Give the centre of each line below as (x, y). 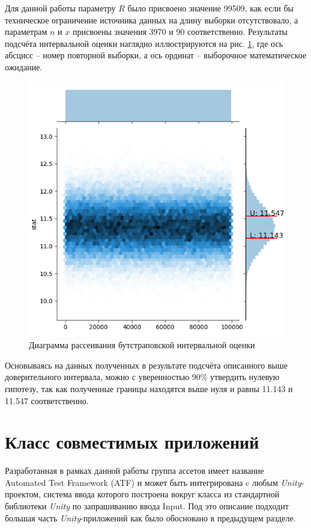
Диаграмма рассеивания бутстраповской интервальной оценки (142, 345)
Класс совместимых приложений (132, 442)
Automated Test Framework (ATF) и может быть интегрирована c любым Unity (153, 482)
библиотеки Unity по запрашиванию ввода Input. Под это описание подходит (147, 506)
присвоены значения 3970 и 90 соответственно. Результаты (180, 32)
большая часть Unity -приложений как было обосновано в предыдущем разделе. (150, 517)
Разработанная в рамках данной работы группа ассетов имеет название (134, 471)
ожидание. (24, 66)
